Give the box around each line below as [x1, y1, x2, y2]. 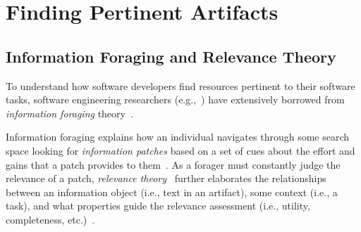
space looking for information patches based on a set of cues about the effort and [6, 143, 355, 157]
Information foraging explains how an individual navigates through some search [6, 129, 350, 144]
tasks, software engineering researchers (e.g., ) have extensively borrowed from [6, 92, 345, 107]
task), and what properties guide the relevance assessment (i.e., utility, [6, 198, 310, 213]
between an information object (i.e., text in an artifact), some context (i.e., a [6, 184, 338, 199]
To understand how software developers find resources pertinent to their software [6, 78, 355, 93]
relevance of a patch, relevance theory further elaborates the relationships [6, 171, 326, 186]
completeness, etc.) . [6, 212, 95, 226]
